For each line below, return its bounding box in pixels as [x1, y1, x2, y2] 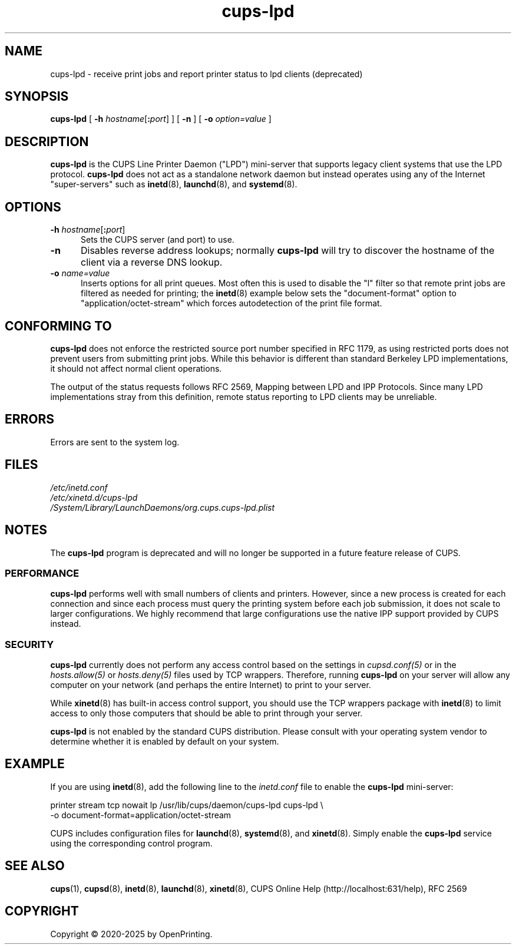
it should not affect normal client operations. [50, 363, 222, 373]
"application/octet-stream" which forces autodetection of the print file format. [81, 298, 382, 309]
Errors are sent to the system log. [50, 437, 180, 447]
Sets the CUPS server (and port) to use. [81, 234, 234, 245]
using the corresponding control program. [50, 838, 213, 848]
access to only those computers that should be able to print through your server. [50, 708, 363, 718]
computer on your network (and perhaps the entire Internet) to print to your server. [50, 680, 371, 690]
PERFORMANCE [5, 567, 80, 579]
